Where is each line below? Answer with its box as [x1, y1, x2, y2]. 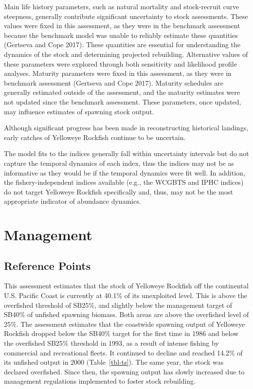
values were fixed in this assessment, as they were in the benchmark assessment [4, 20, 240, 31]
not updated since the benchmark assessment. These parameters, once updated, [4, 96, 241, 106]
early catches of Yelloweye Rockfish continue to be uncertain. [4, 132, 186, 142]
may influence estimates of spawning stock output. [4, 106, 154, 116]
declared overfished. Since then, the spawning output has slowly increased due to [4, 366, 245, 376]
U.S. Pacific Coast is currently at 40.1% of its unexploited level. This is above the [4, 290, 247, 301]
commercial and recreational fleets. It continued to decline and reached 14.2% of [4, 347, 243, 357]
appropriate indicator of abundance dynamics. [4, 196, 141, 206]
